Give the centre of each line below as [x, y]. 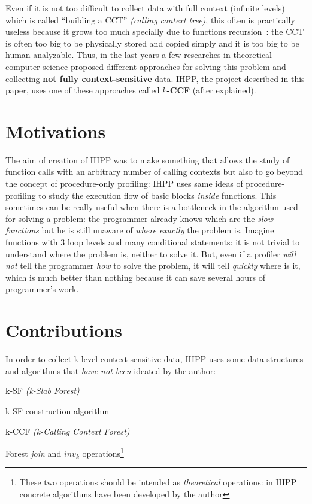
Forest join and [34, 453]
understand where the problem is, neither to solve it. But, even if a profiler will [151, 253]
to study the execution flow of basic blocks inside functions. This [157, 195]
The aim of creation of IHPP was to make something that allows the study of [148, 160]
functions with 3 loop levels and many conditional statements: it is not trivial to [153, 242]
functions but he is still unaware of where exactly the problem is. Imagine [140, 230]
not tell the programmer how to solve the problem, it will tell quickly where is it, [153, 265]
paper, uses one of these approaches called [83, 90]
